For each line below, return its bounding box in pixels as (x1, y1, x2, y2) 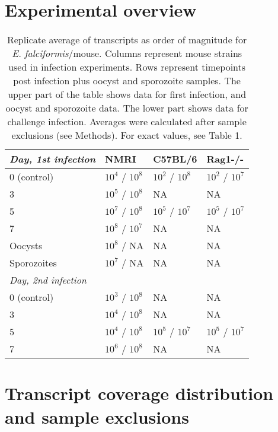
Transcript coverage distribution (5, 381, 274, 405)
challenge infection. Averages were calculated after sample (7, 115, 247, 129)
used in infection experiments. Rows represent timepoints (8, 60, 246, 74)
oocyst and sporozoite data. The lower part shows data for (5, 101, 248, 115)
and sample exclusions (5, 404, 189, 428)
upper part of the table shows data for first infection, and (8, 87, 247, 101)
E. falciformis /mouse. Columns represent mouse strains (12, 46, 242, 61)
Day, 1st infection (9, 152, 96, 166)
